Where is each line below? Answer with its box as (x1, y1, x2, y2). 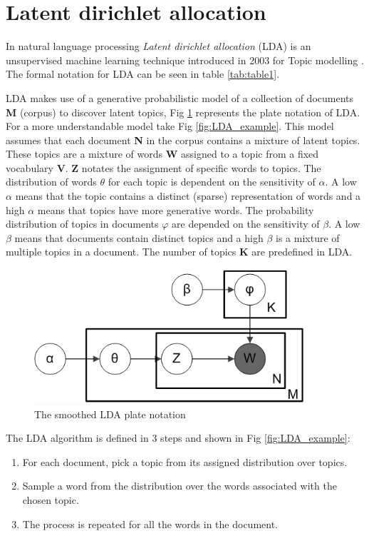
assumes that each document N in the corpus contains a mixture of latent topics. (6, 132, 360, 147)
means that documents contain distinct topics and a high (14, 230, 264, 245)
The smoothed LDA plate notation (34, 406, 186, 421)
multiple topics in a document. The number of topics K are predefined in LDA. (6, 244, 353, 259)
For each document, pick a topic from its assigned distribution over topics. (22, 454, 348, 469)
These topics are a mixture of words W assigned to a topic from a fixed (6, 146, 319, 161)
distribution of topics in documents (6, 216, 159, 231)
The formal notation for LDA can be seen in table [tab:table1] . (6, 66, 280, 81)
